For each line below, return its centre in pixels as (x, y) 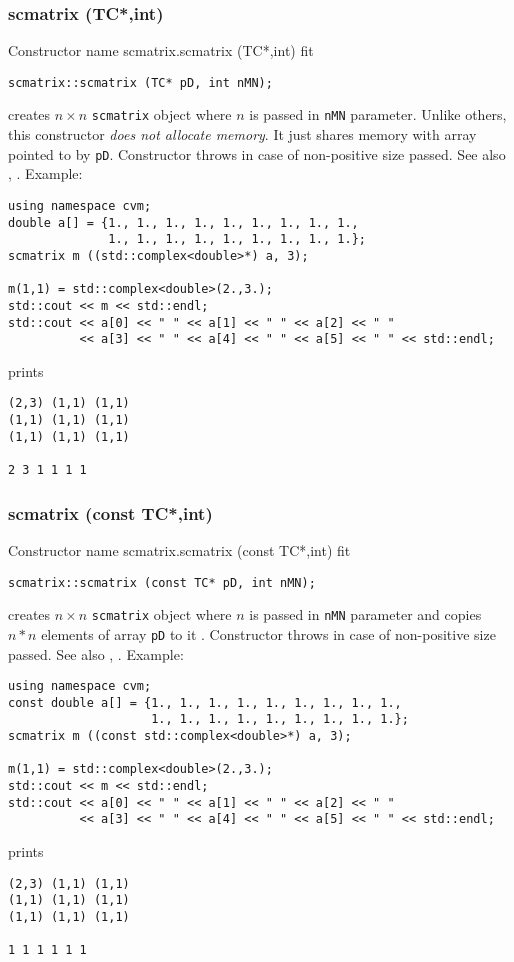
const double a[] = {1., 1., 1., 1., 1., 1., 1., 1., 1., (205, 702)
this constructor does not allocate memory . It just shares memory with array (242, 134)
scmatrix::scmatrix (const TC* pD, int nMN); (162, 582)
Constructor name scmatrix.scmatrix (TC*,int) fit (161, 50)
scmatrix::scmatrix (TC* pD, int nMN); (140, 82)
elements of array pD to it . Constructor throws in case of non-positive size (268, 633)
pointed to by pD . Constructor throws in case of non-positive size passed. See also (257, 153)
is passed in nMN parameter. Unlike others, (378, 114)
